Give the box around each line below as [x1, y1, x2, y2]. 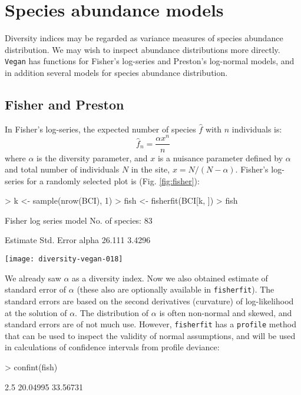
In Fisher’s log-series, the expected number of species [5, 122, 196, 135]
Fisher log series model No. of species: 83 [5, 214, 153, 226]
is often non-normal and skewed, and [159, 306, 292, 318]
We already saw [5, 271, 61, 284]
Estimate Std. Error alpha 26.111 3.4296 [5, 234, 151, 246]
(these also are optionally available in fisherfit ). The [77, 283, 274, 296]
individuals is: [231, 122, 282, 135]
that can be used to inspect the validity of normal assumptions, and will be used [5, 329, 296, 341]
